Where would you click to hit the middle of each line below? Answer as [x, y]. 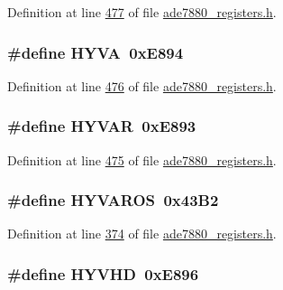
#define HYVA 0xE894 [96, 52]
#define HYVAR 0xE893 [102, 126]
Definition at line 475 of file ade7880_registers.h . [142, 159]
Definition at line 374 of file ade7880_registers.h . [142, 234]
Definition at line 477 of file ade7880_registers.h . [142, 12]
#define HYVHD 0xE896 [103, 273]
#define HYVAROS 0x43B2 [113, 200]
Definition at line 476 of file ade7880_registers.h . [142, 85]
